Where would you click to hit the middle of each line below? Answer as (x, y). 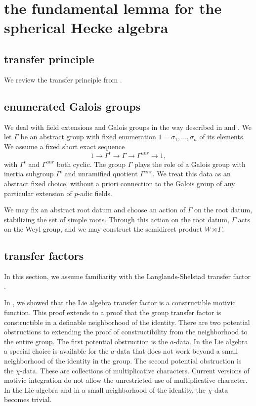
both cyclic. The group (91, 164)
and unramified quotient (101, 174)
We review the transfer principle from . (63, 79)
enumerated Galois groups (72, 106)
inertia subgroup (29, 174)
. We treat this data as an (192, 174)
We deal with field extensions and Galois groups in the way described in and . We (128, 127)
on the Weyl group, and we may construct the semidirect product (103, 229)
